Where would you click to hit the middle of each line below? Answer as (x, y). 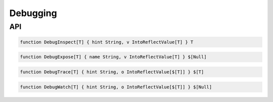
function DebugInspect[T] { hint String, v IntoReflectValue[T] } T (107, 42)
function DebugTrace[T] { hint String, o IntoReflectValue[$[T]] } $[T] (112, 72)
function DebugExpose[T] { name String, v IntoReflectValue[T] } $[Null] (113, 57)
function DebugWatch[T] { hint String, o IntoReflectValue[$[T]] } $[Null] (116, 87)
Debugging (33, 13)
